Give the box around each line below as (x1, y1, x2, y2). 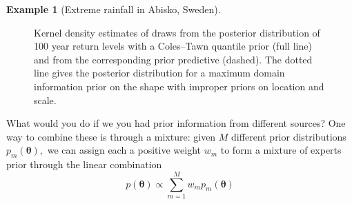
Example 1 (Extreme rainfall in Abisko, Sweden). (6, 2, 221, 16)
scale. (34, 92, 57, 107)
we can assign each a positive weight (47, 143, 201, 157)
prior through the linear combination (6, 157, 162, 172)
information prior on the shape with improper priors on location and (34, 79, 324, 93)
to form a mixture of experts (220, 143, 342, 157)
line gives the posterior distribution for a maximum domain (34, 65, 285, 80)
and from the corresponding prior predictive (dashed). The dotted (34, 52, 313, 66)
